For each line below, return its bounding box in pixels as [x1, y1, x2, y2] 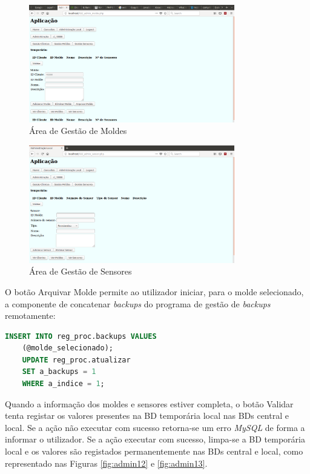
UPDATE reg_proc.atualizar [22, 355, 131, 364]
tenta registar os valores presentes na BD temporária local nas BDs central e [5, 409, 289, 422]
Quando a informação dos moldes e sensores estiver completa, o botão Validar [5, 397, 294, 410]
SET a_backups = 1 [22, 367, 96, 376]
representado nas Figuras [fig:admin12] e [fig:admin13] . [5, 456, 208, 469]
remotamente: [5, 309, 56, 322]
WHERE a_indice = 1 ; [22, 379, 105, 389]
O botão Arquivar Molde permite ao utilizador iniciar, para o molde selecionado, [5, 285, 304, 298]
